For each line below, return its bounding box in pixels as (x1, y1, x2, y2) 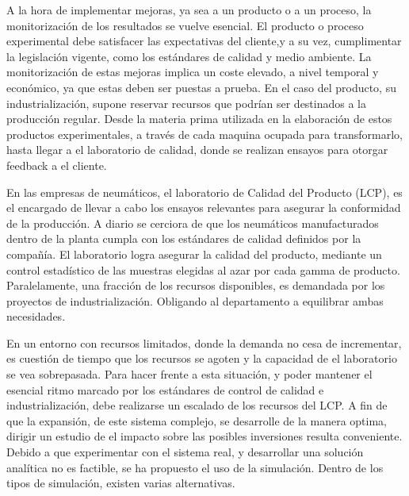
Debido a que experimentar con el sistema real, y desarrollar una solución (6, 444, 364, 460)
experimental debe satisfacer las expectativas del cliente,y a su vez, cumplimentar (6, 33, 402, 49)
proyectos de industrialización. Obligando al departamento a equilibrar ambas (6, 292, 384, 309)
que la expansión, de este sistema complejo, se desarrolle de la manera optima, (6, 412, 388, 429)
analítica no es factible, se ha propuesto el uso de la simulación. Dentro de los (6, 459, 384, 475)
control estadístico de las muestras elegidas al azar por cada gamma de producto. (6, 261, 400, 278)
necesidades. (6, 308, 66, 325)
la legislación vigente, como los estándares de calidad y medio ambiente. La (6, 48, 372, 64)
